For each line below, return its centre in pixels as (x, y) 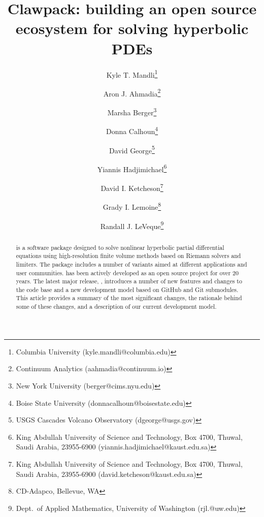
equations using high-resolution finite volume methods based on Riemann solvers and (128, 256)
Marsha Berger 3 (132, 111)
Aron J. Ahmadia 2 (132, 92)
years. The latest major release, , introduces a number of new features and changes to (129, 281)
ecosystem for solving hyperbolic (132, 28)
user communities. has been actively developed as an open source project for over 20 (127, 272)
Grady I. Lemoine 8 (132, 206)
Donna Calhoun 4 (132, 130)
